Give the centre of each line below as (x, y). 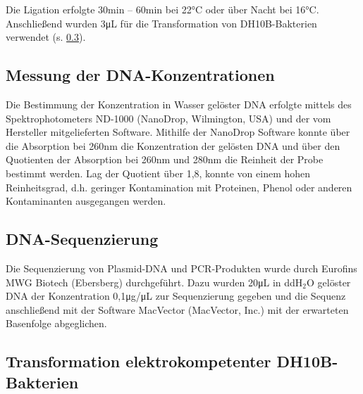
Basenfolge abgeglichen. (56, 323)
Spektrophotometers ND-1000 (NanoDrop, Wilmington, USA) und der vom (168, 118)
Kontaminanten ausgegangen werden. (86, 201)
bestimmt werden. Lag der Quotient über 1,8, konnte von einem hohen (158, 173)
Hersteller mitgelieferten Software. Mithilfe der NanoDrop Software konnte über (178, 132)
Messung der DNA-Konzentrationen (140, 75)
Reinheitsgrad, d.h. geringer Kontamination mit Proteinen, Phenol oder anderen (179, 187)
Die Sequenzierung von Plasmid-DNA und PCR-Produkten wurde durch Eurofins (181, 268)
